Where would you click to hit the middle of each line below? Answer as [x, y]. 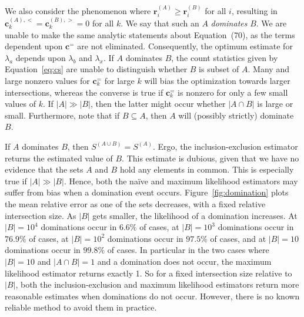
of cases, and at [238, 238]
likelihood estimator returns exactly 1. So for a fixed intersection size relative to [148, 273]
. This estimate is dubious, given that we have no [211, 158]
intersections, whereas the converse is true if [84, 92]
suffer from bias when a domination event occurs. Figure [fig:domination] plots [147, 192]
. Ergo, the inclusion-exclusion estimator [226, 146]
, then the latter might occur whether [158, 104]
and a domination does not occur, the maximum [184, 261]
